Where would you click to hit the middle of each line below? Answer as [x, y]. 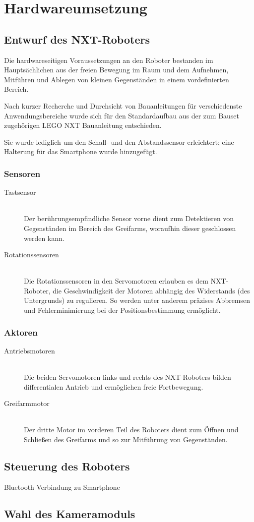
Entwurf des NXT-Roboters [77, 39]
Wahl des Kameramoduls [70, 513]
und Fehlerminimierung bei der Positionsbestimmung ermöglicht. [122, 310]
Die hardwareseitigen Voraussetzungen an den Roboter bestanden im [109, 60]
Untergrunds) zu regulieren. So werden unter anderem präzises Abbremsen [137, 300]
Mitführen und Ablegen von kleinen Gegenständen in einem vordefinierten [117, 79]
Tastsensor [20, 192]
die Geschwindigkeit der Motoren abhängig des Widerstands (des [151, 290]
